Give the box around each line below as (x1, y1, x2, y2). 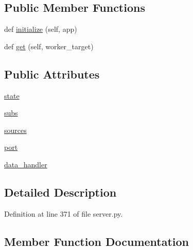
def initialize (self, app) (4, 24, 77, 34)
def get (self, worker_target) (4, 41, 94, 51)
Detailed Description (4, 184, 117, 200)
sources (4, 124, 27, 135)
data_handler (4, 159, 47, 169)
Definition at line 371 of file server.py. (4, 208, 123, 219)
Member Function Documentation (4, 233, 189, 249)
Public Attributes (4, 66, 100, 82)
